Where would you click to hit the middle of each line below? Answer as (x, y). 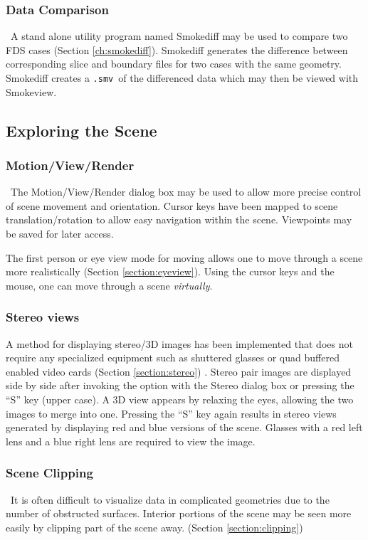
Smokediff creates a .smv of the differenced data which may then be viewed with (182, 78)
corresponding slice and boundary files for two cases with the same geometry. (174, 64)
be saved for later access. (60, 234)
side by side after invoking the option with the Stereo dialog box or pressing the (180, 385)
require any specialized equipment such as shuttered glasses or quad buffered (173, 358)
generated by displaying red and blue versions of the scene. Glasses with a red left (184, 427)
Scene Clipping (49, 473)
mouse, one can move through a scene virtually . (109, 285)
